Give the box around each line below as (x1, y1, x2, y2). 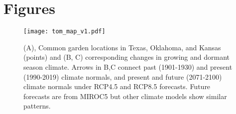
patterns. (23, 101, 51, 111)
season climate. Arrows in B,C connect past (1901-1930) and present (23, 61, 233, 72)
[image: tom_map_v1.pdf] (23, 28, 106, 35)
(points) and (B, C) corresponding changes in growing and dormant (23, 52, 230, 62)
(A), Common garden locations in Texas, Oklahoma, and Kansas (23, 42, 221, 52)
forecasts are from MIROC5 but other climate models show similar (23, 91, 227, 101)
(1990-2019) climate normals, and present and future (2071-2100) (23, 71, 222, 82)
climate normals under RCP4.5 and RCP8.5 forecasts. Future (23, 81, 211, 92)
